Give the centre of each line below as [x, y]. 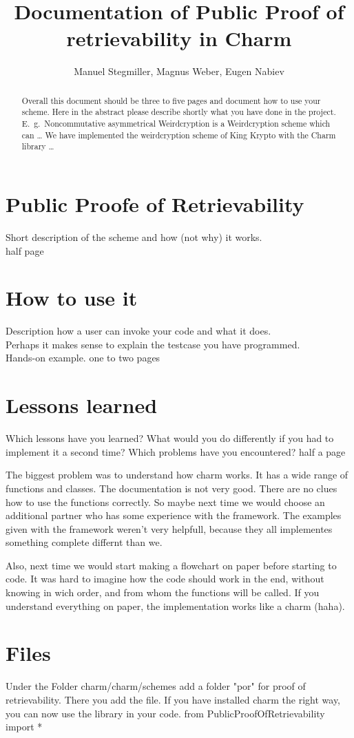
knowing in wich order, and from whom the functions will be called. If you [163, 592]
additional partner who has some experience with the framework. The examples [174, 515]
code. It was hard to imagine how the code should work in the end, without [165, 579]
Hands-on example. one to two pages [83, 358]
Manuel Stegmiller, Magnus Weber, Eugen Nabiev [179, 71]
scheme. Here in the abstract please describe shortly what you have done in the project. [179, 112]
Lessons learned [82, 405]
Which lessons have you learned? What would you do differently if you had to [170, 438]
